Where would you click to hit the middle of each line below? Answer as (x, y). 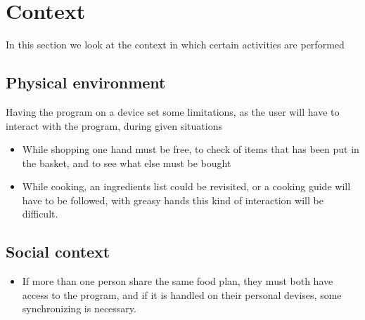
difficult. (40, 214)
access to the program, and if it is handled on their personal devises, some (182, 294)
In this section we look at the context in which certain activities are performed (175, 45)
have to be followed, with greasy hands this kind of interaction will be (173, 200)
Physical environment (86, 82)
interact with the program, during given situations (114, 125)
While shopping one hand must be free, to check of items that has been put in (191, 149)
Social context (58, 252)
